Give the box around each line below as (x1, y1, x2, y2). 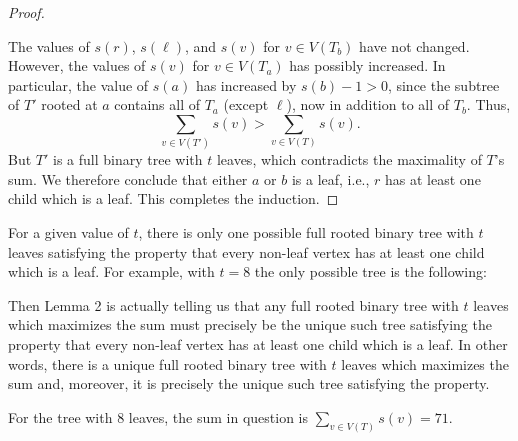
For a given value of (8, 222, 129, 243)
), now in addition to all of (286, 94, 450, 115)
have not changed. (359, 35, 470, 56)
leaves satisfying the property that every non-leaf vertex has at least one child (8, 241, 485, 262)
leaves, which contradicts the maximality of (216, 149, 482, 170)
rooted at (41, 94, 98, 115)
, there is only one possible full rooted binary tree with (138, 222, 474, 243)
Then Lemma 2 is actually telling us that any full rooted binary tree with (8, 294, 459, 315)
